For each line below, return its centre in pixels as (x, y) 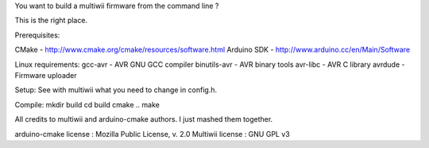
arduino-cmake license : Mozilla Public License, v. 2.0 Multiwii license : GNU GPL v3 (152, 134)
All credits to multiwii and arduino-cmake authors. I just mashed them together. (144, 119)
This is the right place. (51, 21)
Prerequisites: (37, 35)
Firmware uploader (46, 75)
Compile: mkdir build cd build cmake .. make (87, 104)
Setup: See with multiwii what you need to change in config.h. (116, 90)
